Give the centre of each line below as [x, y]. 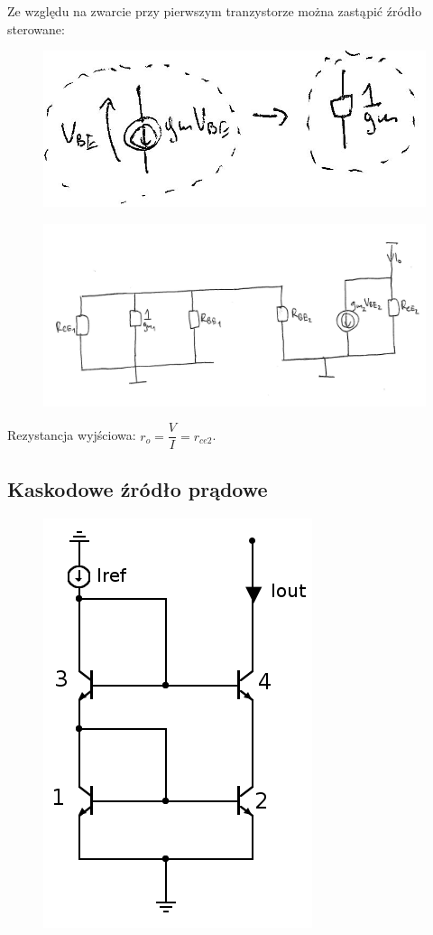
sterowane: [36, 28]
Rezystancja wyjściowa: [72, 435]
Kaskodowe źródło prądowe [138, 488]
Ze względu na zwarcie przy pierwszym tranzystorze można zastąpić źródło [215, 11]
